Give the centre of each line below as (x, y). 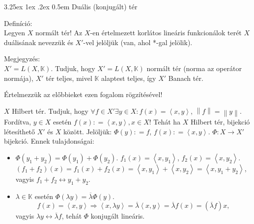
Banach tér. (186, 78)
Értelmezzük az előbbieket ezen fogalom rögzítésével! (83, 94)
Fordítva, (18, 122)
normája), (19, 78)
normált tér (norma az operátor (194, 68)
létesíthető (20, 131)
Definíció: (18, 23)
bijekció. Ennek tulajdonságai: (49, 141)
